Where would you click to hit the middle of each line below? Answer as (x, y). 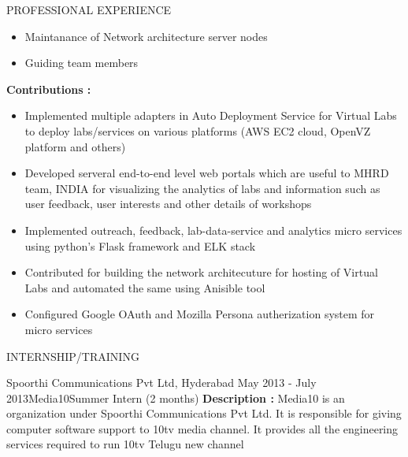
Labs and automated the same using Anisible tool (145, 287)
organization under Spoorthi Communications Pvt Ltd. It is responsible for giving (204, 413)
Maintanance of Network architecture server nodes (146, 36)
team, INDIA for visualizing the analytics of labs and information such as (202, 188)
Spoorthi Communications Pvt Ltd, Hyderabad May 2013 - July (161, 383)
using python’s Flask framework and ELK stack (140, 245)
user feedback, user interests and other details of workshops (168, 204)
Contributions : (49, 89)
